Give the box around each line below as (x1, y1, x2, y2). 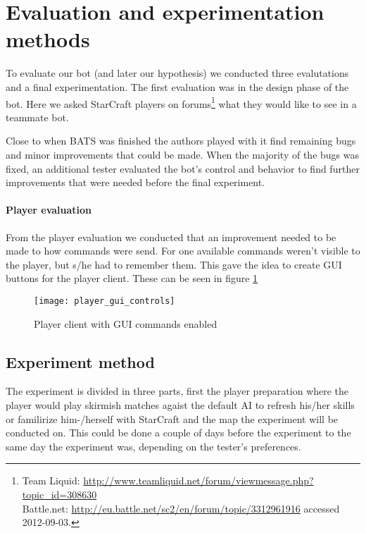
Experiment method (6, 350, 155, 372)
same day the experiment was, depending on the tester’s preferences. (6, 439, 301, 453)
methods (6, 25, 90, 54)
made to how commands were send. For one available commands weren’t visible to (6, 243, 360, 258)
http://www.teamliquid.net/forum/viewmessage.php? (83, 473, 314, 488)
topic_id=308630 (22, 486, 97, 501)
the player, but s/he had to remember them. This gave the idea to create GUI (6, 257, 342, 271)
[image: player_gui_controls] (34, 295, 175, 306)
